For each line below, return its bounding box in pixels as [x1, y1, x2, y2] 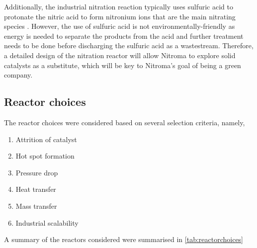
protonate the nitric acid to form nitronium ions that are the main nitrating [4, 11, 236, 21]
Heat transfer [15, 184, 56, 194]
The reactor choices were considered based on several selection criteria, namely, [4, 117, 245, 127]
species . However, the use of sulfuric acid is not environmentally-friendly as [4, 21, 235, 31]
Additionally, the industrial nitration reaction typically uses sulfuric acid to [4, 1, 233, 11]
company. [4, 70, 33, 80]
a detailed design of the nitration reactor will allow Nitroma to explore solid [4, 50, 236, 60]
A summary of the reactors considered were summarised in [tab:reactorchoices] [4, 234, 244, 245]
